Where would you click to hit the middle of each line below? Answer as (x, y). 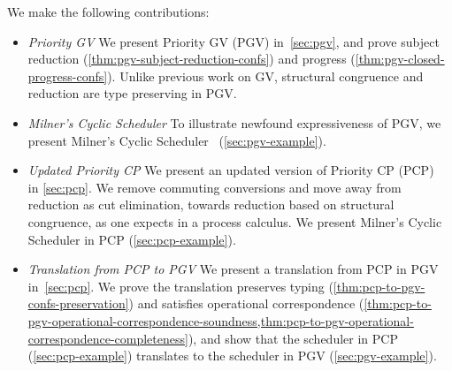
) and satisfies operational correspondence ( (246, 303)
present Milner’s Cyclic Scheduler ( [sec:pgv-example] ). (177, 140)
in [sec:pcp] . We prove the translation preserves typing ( (180, 286)
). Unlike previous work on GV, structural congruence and (265, 76)
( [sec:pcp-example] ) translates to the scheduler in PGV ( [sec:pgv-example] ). (232, 356)
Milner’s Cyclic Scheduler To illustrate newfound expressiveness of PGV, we (234, 122)
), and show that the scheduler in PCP (293, 338)
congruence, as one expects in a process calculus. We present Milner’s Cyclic (235, 221)
